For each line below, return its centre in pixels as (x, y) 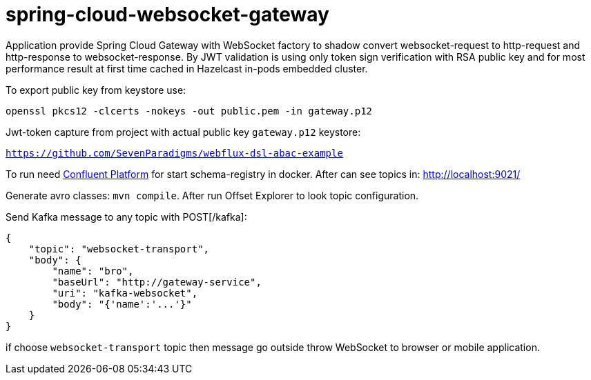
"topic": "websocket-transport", (119, 249)
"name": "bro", (93, 271)
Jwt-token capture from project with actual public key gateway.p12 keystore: (183, 132)
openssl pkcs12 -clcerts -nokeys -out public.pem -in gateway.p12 (189, 111)
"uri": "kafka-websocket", (125, 293)
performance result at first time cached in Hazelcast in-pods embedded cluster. (187, 68)
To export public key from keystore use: (96, 90)
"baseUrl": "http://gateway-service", (157, 282)
